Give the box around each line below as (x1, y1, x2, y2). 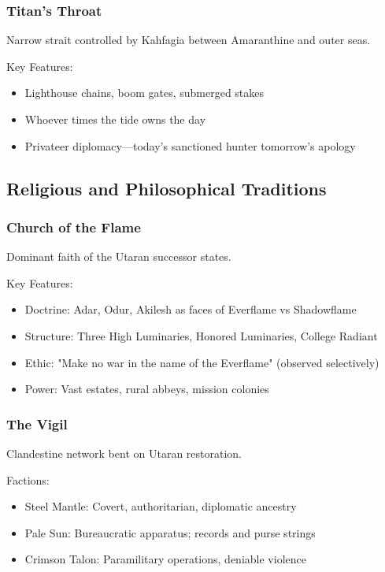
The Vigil (6, 414, 68, 433)
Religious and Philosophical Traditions (6, 176, 327, 200)
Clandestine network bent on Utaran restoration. (6, 444, 242, 461)
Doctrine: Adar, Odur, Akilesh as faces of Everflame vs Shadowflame (24, 301, 357, 318)
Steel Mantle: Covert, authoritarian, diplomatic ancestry (24, 498, 297, 514)
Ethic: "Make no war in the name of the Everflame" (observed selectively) (24, 354, 379, 370)
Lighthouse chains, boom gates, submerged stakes (24, 84, 265, 101)
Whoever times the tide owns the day (24, 111, 206, 127)
